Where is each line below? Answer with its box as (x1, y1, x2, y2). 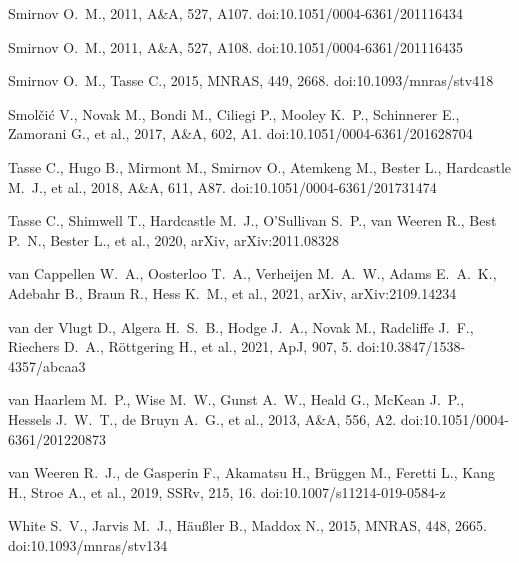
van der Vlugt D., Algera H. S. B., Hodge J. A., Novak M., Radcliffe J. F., (8, 316, 474, 337)
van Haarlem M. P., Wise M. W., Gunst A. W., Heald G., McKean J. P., (8, 389, 465, 410)
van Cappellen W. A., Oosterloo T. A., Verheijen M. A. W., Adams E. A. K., (8, 263, 497, 284)
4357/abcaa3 (8, 355, 86, 376)
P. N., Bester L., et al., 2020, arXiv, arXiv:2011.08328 (8, 229, 339, 250)
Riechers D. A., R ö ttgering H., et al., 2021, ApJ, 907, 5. (8, 336, 353, 357)
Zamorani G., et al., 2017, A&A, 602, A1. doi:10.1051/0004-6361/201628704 (8, 123, 473, 144)
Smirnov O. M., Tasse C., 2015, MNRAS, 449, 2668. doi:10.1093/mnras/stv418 (8, 70, 494, 91)
